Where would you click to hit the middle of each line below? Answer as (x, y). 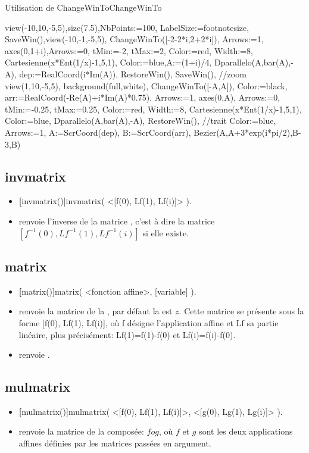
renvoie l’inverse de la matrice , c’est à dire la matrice (117, 221)
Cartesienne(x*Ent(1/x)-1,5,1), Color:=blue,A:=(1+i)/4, (108, 62)
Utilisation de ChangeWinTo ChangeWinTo (83, 7)
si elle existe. (166, 232)
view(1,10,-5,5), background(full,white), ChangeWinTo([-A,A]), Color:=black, (146, 85)
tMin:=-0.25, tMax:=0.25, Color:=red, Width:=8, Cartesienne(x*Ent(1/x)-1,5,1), (153, 109)
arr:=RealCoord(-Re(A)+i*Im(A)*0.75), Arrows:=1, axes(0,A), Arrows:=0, (143, 97)
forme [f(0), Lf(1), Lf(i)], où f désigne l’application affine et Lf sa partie (149, 322)
